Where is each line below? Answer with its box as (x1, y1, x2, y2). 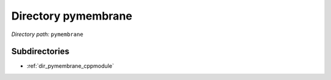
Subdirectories (11, 46, 70, 57)
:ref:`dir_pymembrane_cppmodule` (26, 62, 115, 70)
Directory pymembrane (11, 9, 132, 23)
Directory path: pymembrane (11, 31, 84, 38)
